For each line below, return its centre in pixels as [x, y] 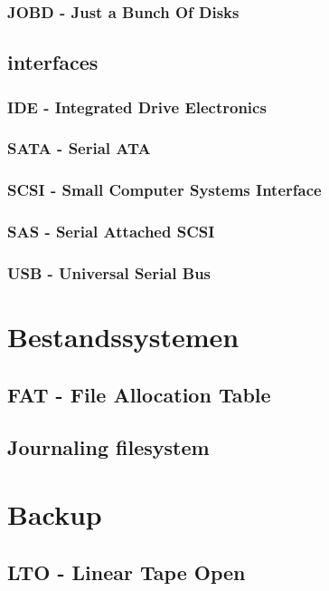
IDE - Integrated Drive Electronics [137, 107]
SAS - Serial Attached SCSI [111, 232]
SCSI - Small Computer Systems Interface [164, 190]
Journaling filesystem [108, 447]
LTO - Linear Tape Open [127, 572]
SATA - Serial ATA [79, 148]
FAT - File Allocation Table [139, 394]
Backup [55, 513]
